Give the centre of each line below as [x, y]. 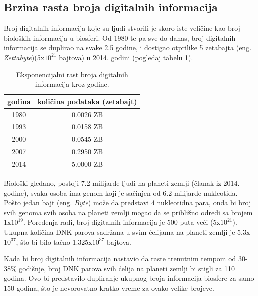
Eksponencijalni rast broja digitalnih [72, 74]
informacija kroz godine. [72, 84]
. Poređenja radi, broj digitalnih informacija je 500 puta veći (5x [122, 222]
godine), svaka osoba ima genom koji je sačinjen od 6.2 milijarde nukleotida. [121, 192]
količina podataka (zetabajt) [87, 101]
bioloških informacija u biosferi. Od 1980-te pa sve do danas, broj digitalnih [120, 38]
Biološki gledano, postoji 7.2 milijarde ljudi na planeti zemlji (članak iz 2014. [122, 183]
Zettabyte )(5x [24, 57]
